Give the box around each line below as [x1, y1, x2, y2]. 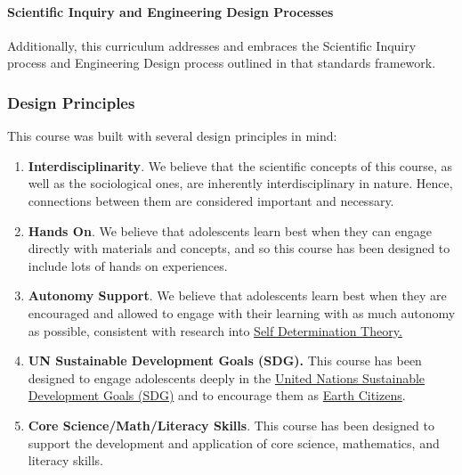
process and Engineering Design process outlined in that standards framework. [7, 53, 436, 72]
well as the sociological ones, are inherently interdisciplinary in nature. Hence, [28, 174, 453, 192]
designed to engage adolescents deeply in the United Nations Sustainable [28, 368, 426, 387]
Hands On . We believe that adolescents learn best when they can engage [28, 221, 432, 240]
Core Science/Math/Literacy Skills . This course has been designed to [28, 415, 434, 434]
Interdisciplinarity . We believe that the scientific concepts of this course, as [28, 156, 453, 175]
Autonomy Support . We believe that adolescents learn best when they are [28, 286, 447, 305]
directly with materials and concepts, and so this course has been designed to [28, 239, 450, 258]
